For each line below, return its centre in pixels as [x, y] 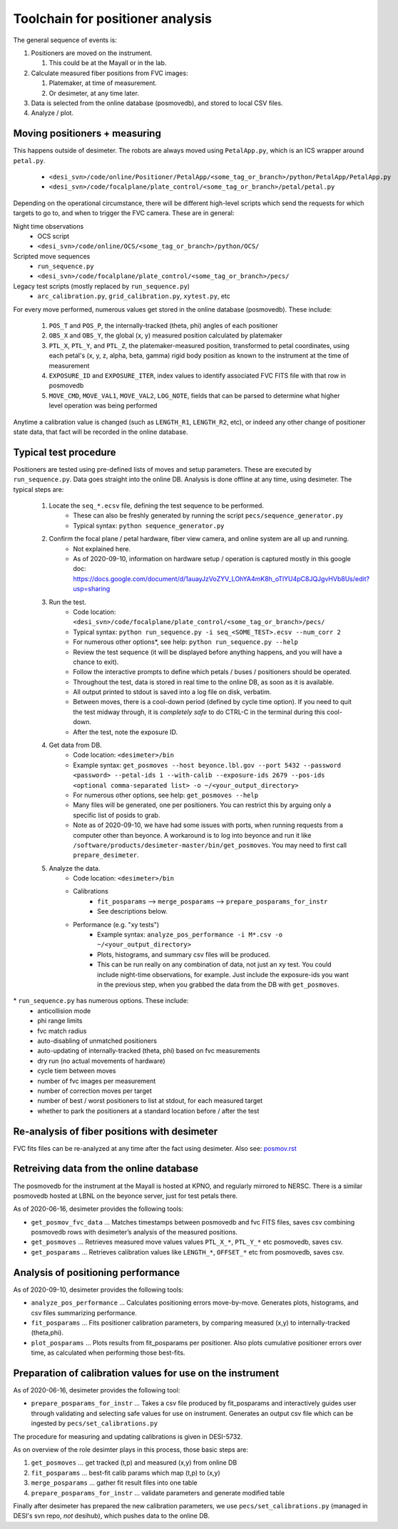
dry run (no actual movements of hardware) [101, 1061]
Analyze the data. [75, 868]
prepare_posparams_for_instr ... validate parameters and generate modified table [158, 1493]
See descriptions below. [132, 911]
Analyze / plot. [52, 113]
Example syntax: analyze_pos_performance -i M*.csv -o [190, 935]
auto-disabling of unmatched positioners [97, 1041]
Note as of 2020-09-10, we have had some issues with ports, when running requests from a [208, 825]
